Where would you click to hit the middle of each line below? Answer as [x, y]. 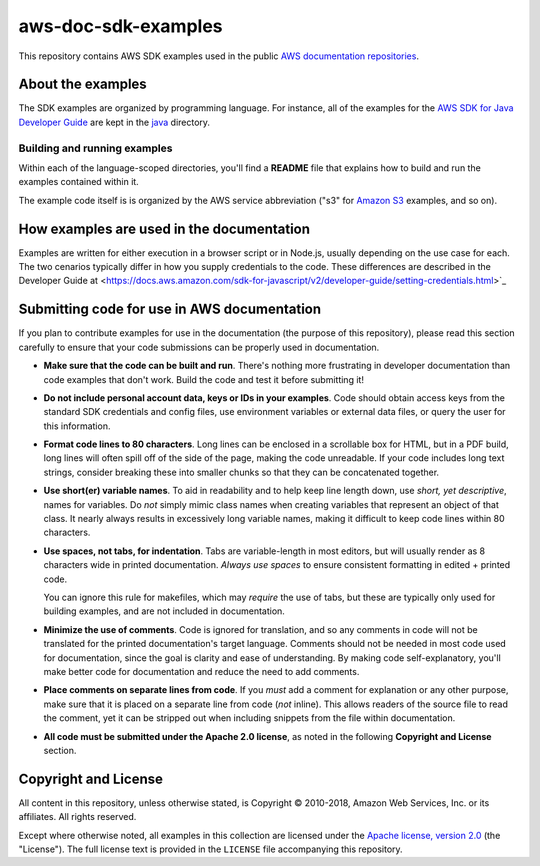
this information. [77, 426]
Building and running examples [95, 148]
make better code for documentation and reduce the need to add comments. [201, 671]
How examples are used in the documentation [164, 228]
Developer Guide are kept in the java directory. [114, 122]
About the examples [82, 84]
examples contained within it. [78, 182]
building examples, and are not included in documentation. [164, 611]
